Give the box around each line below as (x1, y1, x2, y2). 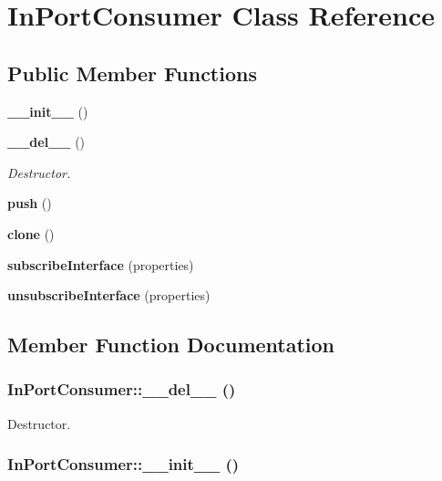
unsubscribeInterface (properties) (7, 286, 211, 305)
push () (7, 193, 52, 213)
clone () (7, 224, 55, 243)
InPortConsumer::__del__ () (7, 378, 236, 401)
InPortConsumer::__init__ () (7, 453, 240, 476)
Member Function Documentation (7, 330, 335, 359)
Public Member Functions (7, 58, 257, 87)
